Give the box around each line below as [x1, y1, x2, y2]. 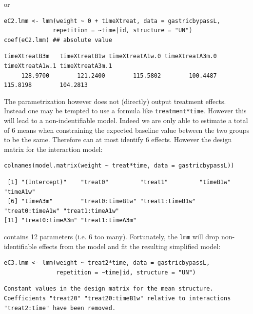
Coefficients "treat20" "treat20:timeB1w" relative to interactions [4, 294, 231, 302]
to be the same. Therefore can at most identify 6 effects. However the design [4, 134, 232, 145]
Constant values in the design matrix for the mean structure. [4, 285, 214, 293]
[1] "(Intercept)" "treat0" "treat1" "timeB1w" [7, 178, 231, 186]
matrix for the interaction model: [4, 144, 103, 154]
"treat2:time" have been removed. [4, 304, 116, 312]
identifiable [4, 241, 37, 251]
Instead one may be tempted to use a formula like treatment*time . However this [4, 105, 247, 116]
